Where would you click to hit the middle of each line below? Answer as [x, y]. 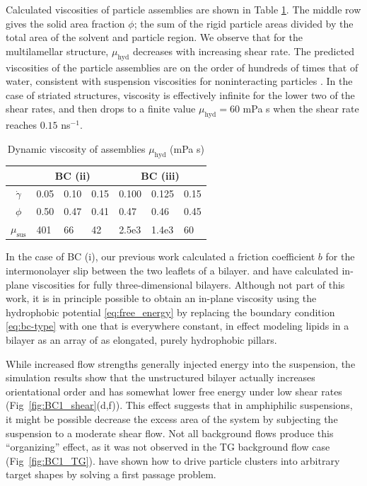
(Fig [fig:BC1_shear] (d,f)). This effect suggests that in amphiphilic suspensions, [179, 405]
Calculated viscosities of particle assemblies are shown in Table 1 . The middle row [183, 9]
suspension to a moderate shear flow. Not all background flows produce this [170, 433]
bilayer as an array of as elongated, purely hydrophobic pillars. [141, 339]
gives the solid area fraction [65, 23]
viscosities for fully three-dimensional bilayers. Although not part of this [188, 284]
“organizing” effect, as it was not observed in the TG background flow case [168, 447]
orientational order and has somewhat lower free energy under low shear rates [174, 391]
